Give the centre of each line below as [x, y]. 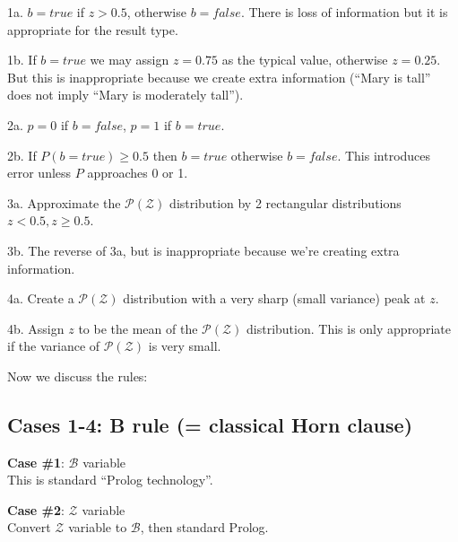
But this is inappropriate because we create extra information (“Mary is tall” [219, 77]
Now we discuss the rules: [78, 376]
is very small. [185, 346]
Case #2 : [36, 509]
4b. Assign [36, 328]
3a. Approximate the [64, 202]
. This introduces [384, 155]
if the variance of [54, 346]
